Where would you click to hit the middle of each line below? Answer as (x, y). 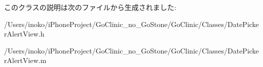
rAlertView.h (24, 34)
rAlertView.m (25, 60)
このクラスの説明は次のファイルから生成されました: (90, 7)
